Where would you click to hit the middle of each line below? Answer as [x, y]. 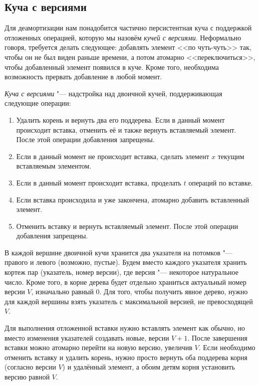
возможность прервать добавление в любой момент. [83, 77]
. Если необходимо [227, 347]
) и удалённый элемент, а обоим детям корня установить [149, 367]
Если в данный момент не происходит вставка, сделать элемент [113, 156]
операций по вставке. [221, 182]
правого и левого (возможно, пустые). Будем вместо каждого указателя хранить [126, 262]
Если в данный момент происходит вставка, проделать [99, 182]
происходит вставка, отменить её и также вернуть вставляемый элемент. [126, 129]
